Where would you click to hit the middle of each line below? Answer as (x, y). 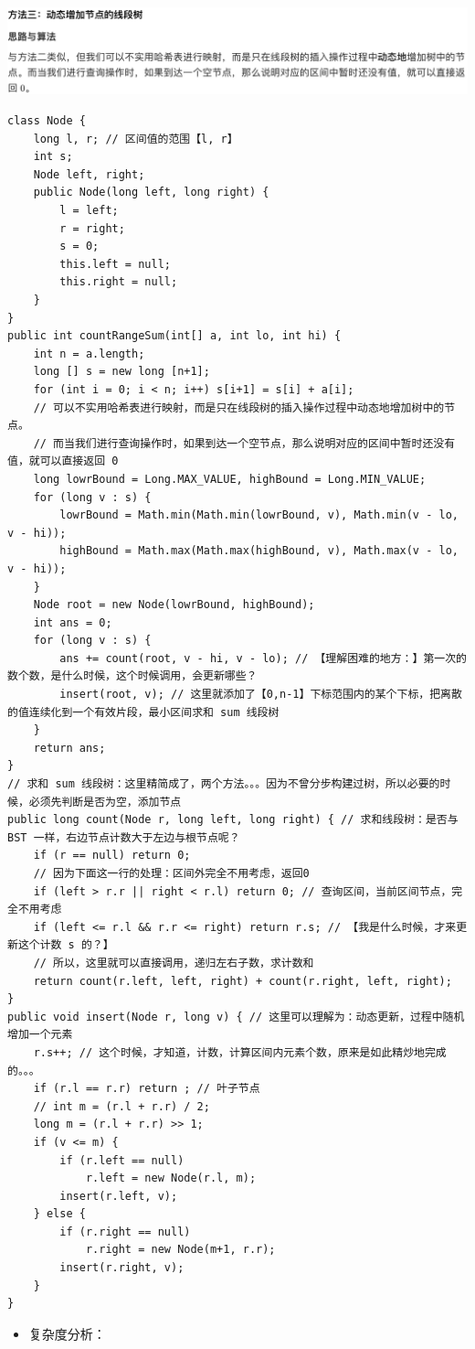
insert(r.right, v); (122, 1268)
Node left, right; (89, 174)
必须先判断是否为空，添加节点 (105, 802)
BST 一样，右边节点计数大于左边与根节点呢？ (124, 837)
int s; (53, 157)
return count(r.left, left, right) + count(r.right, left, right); (243, 981)
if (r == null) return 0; (112, 856)
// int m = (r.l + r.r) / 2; (121, 1106)
